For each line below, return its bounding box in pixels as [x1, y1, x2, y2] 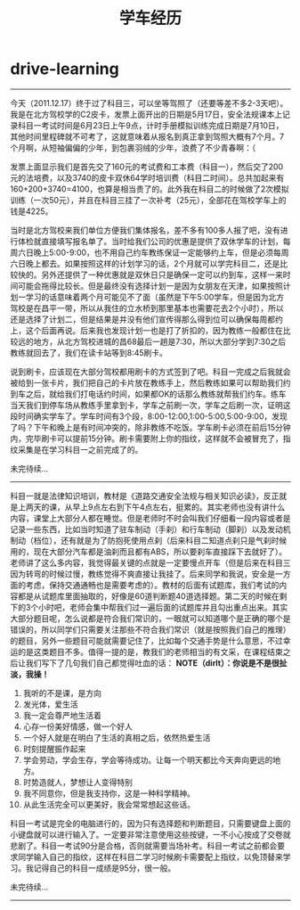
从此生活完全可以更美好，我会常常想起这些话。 [22, 799, 195, 809]
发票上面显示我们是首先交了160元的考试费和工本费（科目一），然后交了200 [10, 161, 284, 172]
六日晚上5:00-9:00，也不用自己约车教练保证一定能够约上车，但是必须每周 [17, 247, 289, 258]
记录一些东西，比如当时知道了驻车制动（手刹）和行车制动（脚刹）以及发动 [10, 523, 283, 535]
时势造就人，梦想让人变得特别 [22, 776, 133, 787]
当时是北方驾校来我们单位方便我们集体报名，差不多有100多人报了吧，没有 [10, 225, 281, 235]
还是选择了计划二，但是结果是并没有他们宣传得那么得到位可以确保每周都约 [10, 314, 283, 324]
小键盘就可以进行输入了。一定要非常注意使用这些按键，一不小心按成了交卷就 [10, 829, 291, 840]
